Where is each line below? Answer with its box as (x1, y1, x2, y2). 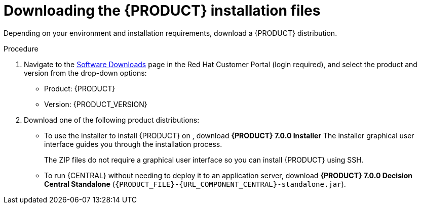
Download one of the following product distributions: (24, 115, 200, 124)
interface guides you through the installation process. (44, 139, 222, 148)
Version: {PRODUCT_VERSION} (44, 99, 147, 109)
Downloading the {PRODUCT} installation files (4, 2, 321, 19)
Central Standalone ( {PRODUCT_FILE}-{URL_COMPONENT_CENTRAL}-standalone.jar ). (44, 179, 346, 188)
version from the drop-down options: (24, 68, 147, 77)
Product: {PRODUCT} (44, 84, 116, 93)
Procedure (4, 44, 39, 53)
